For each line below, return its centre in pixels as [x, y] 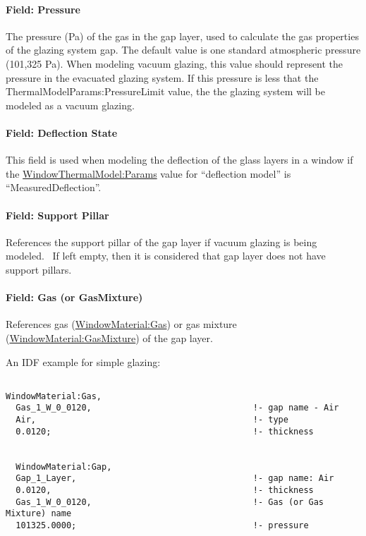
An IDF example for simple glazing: [83, 361]
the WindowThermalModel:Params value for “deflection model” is [148, 173]
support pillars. [39, 269]
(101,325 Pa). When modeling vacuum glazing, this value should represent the [175, 63]
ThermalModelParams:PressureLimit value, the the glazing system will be [165, 91]
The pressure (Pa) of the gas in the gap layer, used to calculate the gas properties [182, 36]
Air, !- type [152, 420]
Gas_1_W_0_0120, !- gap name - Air [177, 408]
